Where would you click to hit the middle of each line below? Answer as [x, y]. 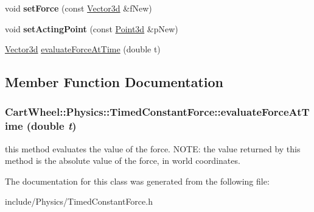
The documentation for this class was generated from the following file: [137, 181]
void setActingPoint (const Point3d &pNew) [92, 28]
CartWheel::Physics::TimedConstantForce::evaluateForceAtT [157, 112]
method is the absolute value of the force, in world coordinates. [123, 161]
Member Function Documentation [114, 82]
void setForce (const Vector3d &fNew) [78, 8]
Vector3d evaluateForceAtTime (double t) [83, 49]
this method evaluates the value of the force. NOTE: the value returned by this [153, 148]
